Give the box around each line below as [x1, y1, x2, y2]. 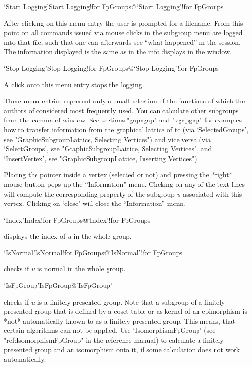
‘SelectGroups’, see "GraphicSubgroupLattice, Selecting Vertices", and [4, 143, 212, 154]
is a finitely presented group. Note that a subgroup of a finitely [37, 296, 225, 306]
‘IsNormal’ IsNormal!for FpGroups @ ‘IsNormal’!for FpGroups [4, 247, 182, 257]
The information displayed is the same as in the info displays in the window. [4, 46, 232, 57]
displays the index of [4, 231, 66, 241]
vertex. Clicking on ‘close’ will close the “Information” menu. [4, 198, 185, 208]
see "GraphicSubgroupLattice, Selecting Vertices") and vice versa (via [4, 134, 211, 144]
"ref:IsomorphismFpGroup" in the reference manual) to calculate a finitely [4, 335, 224, 345]
